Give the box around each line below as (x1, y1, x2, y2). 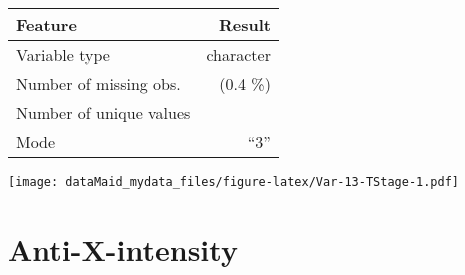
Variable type (16, 43, 110, 66)
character (206, 43, 271, 66)
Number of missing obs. (16, 72, 181, 95)
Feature (16, 13, 77, 36)
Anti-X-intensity (8, 228, 238, 269)
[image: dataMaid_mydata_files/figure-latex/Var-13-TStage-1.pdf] (8, 175, 460, 189)
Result (218, 13, 271, 36)
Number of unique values (16, 101, 191, 124)
